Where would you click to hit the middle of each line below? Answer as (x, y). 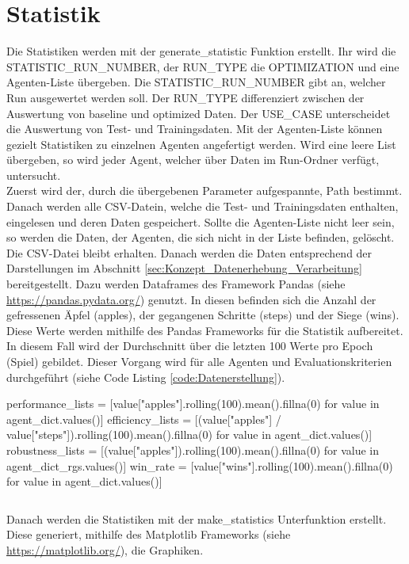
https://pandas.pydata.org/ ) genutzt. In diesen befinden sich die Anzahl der (191, 299)
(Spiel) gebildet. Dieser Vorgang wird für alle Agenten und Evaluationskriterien (199, 361)
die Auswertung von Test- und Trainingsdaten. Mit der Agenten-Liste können (195, 129)
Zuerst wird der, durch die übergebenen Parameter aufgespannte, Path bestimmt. (204, 191)
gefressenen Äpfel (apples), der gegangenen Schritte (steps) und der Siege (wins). (203, 315)
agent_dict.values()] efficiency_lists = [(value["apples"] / (144, 419)
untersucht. (34, 175)
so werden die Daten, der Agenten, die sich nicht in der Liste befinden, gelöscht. (201, 237)
